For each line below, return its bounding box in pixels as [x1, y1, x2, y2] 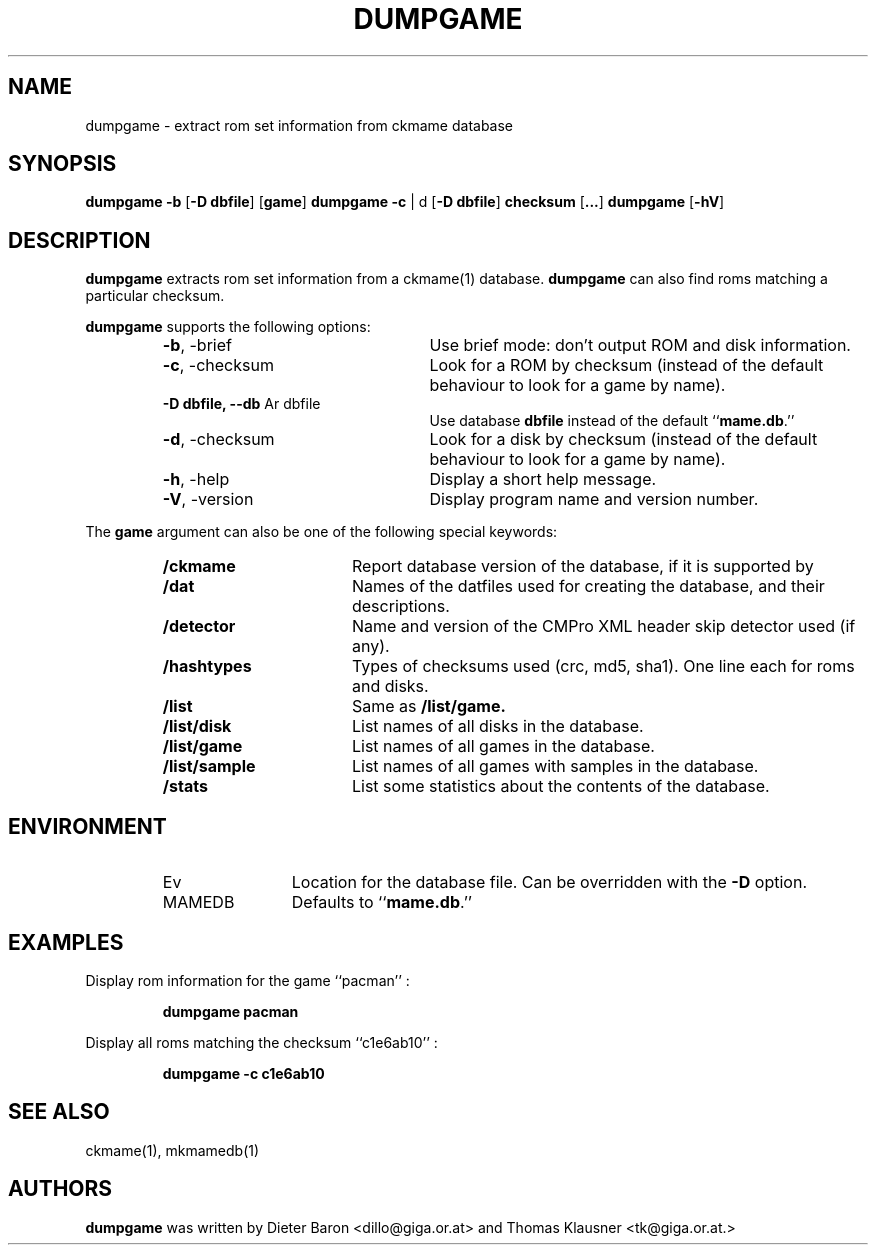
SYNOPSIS [8, 151, 117, 177]
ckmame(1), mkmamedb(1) [85, 1141, 260, 1159]
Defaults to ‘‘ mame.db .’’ [291, 892, 473, 913]
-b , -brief [162, 335, 232, 356]
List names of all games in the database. [351, 736, 655, 757]
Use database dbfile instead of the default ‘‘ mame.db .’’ [429, 412, 795, 430]
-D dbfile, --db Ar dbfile [162, 395, 321, 413]
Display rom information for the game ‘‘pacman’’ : [85, 971, 410, 989]
